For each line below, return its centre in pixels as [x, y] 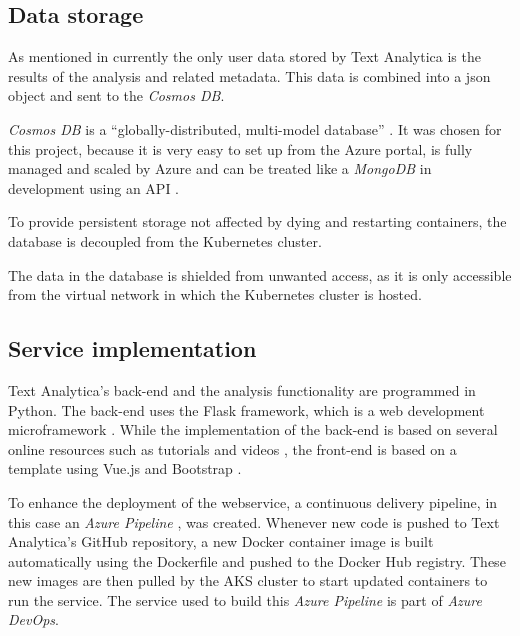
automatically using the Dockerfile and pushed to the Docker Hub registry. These [257, 560]
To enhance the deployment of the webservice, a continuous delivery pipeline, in [253, 501]
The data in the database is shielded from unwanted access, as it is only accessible [260, 274]
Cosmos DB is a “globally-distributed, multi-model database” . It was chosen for [255, 128]
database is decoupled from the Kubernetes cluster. [165, 240]
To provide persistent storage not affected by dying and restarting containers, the [257, 221]
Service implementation [132, 348]
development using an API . [94, 187]
